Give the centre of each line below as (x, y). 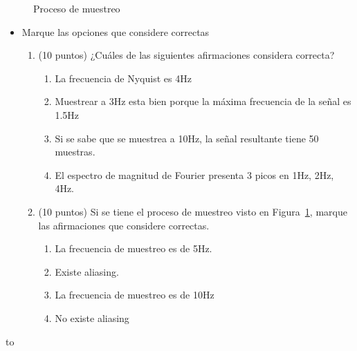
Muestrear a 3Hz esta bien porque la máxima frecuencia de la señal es (203, 101)
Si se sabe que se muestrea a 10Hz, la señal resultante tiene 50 (187, 138)
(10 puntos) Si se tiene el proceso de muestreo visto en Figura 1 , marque (193, 211)
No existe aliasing (92, 317)
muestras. (75, 152)
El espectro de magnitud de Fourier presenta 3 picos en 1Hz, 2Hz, (194, 174)
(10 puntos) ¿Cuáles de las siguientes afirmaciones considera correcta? (186, 55)
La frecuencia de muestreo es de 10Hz (135, 295)
